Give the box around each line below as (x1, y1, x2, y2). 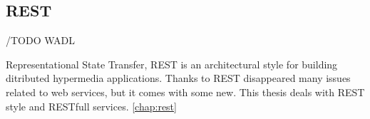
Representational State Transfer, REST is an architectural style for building (6, 56, 338, 71)
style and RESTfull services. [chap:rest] (6, 98, 177, 113)
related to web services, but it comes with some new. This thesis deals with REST (6, 84, 365, 99)
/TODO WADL (6, 33, 76, 48)
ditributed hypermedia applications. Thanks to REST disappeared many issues (6, 71, 351, 86)
